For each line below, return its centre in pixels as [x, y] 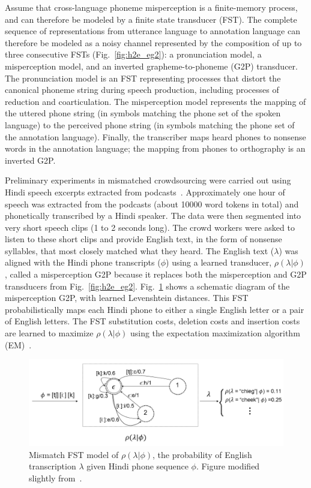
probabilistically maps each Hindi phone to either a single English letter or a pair [155, 309]
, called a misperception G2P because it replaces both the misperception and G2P [156, 274]
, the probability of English [202, 454]
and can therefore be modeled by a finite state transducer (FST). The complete [151, 19]
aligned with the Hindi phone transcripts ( [83, 262]
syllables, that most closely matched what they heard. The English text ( [140, 250]
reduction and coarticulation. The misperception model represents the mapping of [155, 101]
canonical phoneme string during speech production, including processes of [142, 90]
